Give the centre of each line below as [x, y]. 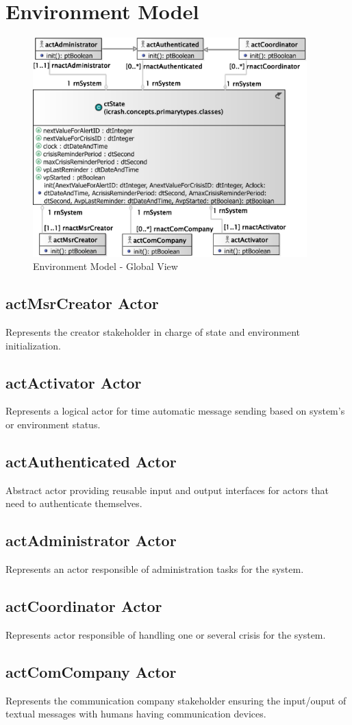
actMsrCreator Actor [82, 303]
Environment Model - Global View [105, 266]
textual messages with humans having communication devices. [136, 714]
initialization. [33, 345]
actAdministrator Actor [91, 540]
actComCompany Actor [91, 672]
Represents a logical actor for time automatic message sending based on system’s [175, 411]
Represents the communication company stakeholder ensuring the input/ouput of [176, 700]
